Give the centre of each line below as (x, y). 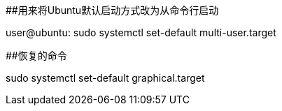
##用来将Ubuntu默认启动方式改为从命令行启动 (112, 10)
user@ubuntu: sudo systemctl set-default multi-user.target (141, 32)
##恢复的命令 (36, 55)
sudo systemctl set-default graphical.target (105, 78)
